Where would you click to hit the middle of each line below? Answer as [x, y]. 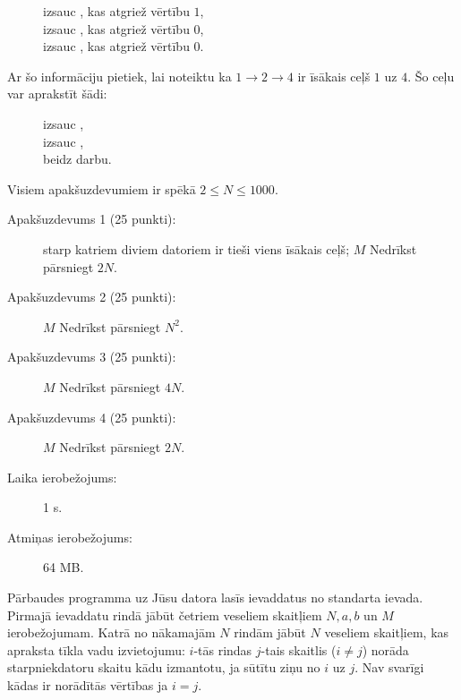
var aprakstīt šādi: [57, 94]
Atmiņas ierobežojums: [70, 537]
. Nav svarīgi [389, 667]
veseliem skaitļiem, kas [387, 632]
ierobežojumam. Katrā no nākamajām [111, 632]
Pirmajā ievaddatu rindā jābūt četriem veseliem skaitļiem [165, 615]
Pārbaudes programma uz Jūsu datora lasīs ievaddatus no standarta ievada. [215, 598]
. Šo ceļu [431, 76]
